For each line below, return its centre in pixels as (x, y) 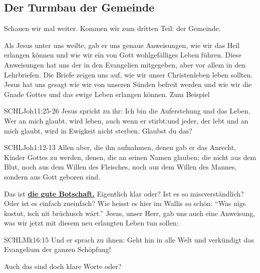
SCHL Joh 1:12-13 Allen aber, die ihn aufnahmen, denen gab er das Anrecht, (120, 147)
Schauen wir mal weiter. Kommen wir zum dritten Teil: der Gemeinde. (112, 28)
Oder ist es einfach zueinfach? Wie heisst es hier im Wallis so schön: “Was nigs (125, 203)
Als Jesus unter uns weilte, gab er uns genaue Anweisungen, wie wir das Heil (122, 45)
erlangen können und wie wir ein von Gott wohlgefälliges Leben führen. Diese (123, 55)
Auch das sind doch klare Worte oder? (63, 266)
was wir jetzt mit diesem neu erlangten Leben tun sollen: (91, 223)
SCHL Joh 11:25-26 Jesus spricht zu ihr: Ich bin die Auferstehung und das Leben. (127, 111)
